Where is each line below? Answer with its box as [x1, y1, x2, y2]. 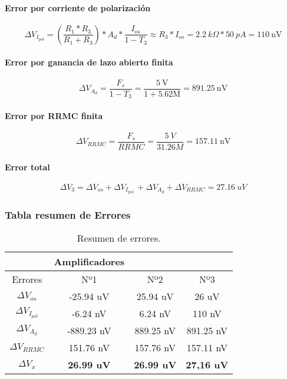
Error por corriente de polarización [5, 1, 151, 14]
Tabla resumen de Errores [5, 207, 131, 222]
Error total [5, 160, 50, 173]
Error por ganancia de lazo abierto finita [5, 56, 173, 68]
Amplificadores [54, 254, 125, 268]
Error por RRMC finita [5, 109, 103, 121]
